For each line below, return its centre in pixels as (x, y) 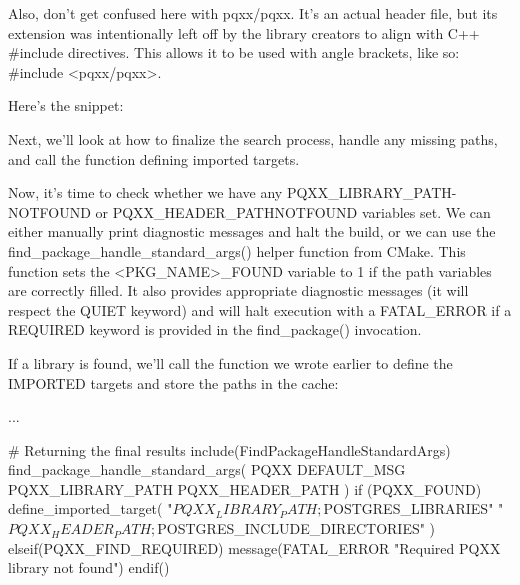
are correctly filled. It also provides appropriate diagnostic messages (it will (238, 290)
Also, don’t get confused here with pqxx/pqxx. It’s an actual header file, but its (253, 13)
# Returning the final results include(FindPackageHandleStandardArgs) (229, 449)
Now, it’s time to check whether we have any (145, 192)
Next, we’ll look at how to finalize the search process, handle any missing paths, (253, 138)
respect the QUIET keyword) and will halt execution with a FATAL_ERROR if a (260, 309)
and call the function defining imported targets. (154, 158)
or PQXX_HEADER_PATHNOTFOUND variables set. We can (293, 211)
